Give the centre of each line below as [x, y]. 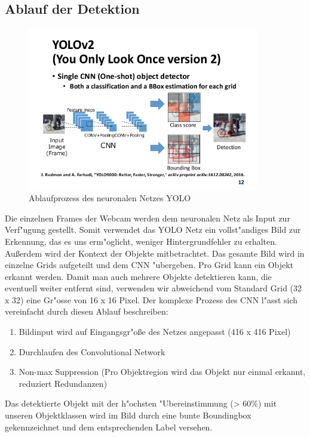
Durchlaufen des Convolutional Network [92, 351]
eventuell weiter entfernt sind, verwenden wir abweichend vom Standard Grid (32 [154, 288]
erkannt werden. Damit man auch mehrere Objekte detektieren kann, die [138, 276]
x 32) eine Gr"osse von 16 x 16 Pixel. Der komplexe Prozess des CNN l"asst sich [151, 299]
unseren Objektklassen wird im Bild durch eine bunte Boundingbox [128, 415]
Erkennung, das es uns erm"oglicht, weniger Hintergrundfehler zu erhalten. [141, 241]
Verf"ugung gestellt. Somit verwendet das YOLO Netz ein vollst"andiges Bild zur [153, 230]
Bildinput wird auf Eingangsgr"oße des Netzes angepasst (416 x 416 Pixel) [155, 332]
